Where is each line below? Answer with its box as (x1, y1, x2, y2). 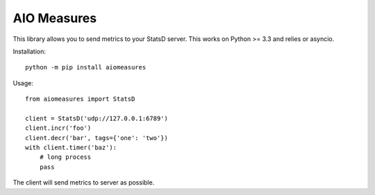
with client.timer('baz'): (25, 144, 117, 152)
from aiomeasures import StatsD (25, 95, 135, 103)
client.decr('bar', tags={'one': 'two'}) (25, 134, 168, 142)
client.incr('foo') (25, 124, 92, 132)
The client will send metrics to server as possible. (12, 178, 155, 187)
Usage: (12, 78, 34, 87)
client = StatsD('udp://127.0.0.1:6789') (25, 115, 168, 122)
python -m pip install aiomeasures (25, 63, 147, 71)
